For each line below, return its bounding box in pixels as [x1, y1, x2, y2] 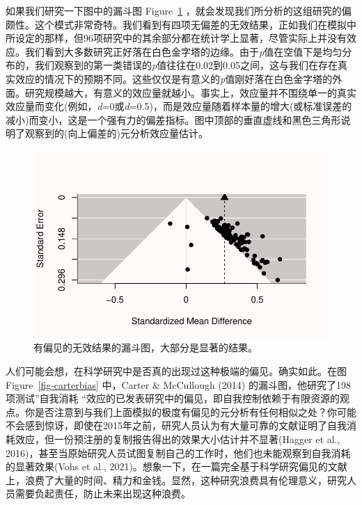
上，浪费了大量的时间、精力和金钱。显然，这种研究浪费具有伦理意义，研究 [6, 472, 347, 487]
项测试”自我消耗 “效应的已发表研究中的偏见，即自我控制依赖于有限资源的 [6, 391, 340, 406]
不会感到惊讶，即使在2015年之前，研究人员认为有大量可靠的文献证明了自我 [6, 418, 347, 433]
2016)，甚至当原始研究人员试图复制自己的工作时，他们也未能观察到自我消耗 [6, 445, 351, 460]
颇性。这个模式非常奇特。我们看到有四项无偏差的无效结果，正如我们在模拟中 [6, 17, 356, 31]
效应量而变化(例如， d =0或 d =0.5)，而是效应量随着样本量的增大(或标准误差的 [6, 99, 352, 113]
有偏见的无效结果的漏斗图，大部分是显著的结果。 [33, 340, 258, 355]
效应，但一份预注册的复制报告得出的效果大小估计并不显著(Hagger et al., [15, 431, 340, 446]
